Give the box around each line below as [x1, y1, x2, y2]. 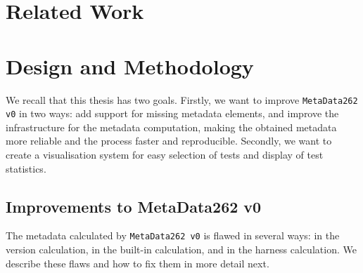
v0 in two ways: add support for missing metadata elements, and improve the [6, 106, 339, 121]
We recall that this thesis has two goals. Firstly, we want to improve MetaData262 [6, 92, 358, 107]
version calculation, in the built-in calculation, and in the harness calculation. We [6, 242, 357, 257]
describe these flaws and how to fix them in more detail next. [6, 255, 269, 270]
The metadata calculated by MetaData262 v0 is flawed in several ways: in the [6, 228, 340, 243]
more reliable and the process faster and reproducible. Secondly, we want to [6, 133, 332, 148]
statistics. [6, 161, 46, 175]
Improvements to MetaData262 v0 [6, 195, 262, 217]
